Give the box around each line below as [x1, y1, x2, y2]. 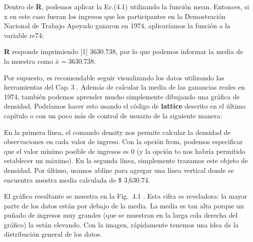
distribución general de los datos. [4, 229, 102, 239]
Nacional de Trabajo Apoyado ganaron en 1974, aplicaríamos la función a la [4, 20, 231, 31]
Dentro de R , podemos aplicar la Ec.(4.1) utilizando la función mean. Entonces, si [4, 1, 249, 11]
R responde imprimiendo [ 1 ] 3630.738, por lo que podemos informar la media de [4, 46, 243, 56]
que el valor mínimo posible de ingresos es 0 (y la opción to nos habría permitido [4, 146, 245, 156]
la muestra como [4, 56, 53, 66]
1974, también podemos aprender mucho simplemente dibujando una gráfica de [4, 91, 240, 101]
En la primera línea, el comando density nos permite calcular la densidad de [4, 127, 231, 137]
